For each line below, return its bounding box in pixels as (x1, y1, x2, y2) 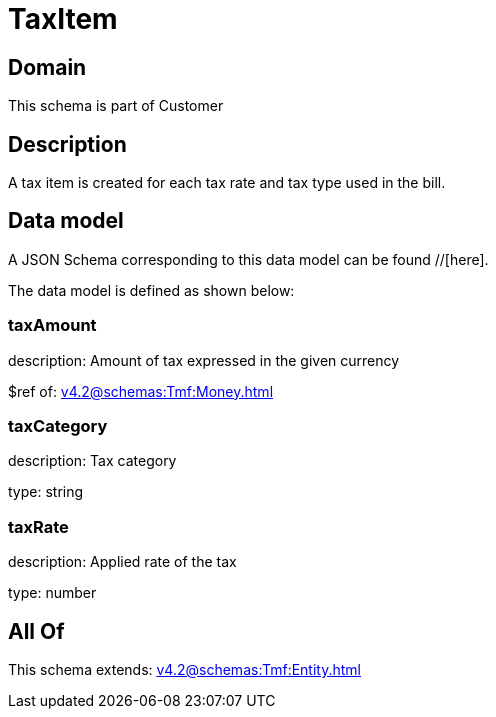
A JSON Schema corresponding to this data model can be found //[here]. (8, 250, 489, 268)
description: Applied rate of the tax (8, 553, 237, 571)
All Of (8, 618, 65, 644)
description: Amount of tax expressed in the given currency (8, 351, 400, 369)
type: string (8, 483, 84, 501)
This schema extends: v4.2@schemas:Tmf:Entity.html (8, 660, 361, 678)
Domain (8, 54, 87, 80)
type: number (8, 584, 97, 602)
